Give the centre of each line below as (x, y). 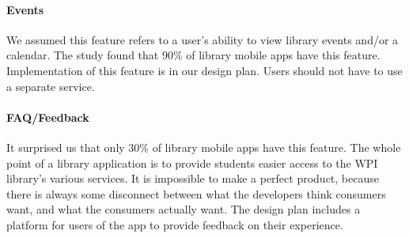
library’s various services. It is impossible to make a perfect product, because (193, 178)
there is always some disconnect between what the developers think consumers (196, 193)
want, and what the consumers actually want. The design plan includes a (184, 209)
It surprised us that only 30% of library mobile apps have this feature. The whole (204, 147)
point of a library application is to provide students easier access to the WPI (192, 162)
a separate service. (51, 86)
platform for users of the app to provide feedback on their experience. (175, 224)
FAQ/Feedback (48, 117)
